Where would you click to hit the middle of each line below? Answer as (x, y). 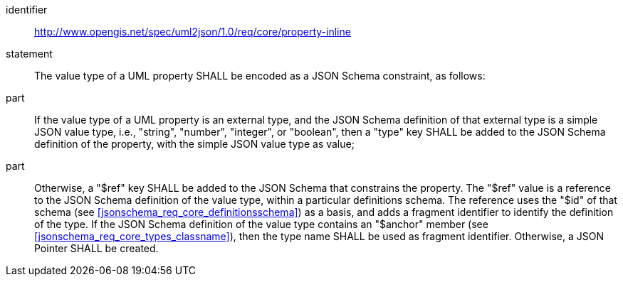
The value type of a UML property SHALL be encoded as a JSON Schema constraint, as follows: (260, 76)
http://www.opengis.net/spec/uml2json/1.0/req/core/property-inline (193, 32)
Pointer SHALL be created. (96, 248)
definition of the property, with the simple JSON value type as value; (194, 144)
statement (29, 54)
